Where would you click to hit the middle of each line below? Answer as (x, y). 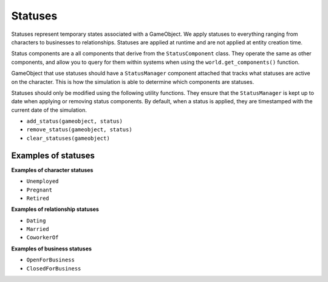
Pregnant (39, 190)
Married (38, 229)
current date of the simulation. (49, 110)
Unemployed (43, 181)
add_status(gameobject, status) (74, 121)
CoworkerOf (43, 238)
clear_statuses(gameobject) (68, 138)
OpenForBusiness (51, 260)
